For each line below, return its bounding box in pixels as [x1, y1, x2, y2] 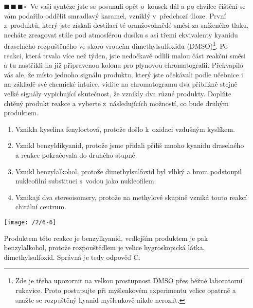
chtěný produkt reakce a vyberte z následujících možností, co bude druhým [4, 98, 229, 108]
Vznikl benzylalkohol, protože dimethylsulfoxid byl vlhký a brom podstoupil [15, 166, 242, 176]
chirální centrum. [15, 201, 67, 212]
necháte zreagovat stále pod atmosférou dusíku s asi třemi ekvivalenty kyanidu [4, 29, 238, 39]
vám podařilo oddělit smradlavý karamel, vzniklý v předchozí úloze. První [4, 10, 226, 20]
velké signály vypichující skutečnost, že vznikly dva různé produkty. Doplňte [4, 89, 232, 98]
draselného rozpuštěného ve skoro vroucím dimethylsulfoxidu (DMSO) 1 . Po [4, 39, 228, 51]
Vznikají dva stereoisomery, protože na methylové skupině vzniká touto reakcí [15, 192, 247, 202]
